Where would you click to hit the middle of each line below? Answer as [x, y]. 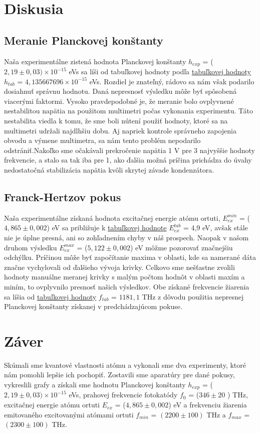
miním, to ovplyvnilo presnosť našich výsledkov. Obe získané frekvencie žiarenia [127, 286]
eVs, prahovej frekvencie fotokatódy [123, 395]
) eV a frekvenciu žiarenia [208, 405]
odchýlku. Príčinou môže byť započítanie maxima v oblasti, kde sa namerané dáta [130, 257]
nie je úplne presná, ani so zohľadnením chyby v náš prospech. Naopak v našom [126, 237]
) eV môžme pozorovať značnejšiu [182, 247]
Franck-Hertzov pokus [63, 196]
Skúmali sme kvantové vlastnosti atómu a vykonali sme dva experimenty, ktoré [125, 365]
